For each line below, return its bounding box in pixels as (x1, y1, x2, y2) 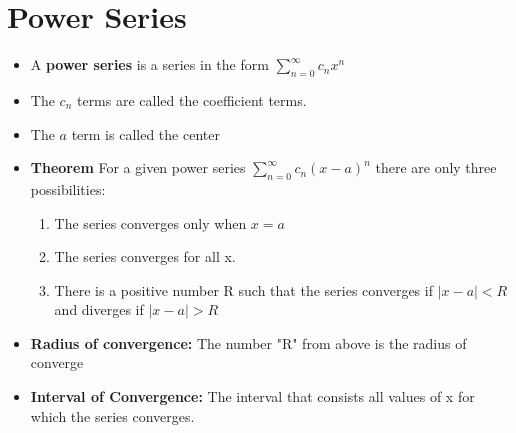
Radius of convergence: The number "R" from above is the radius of (30, 332, 467, 353)
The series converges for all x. (54, 246, 236, 267)
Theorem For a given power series (30, 157, 246, 178)
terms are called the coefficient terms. (76, 89, 307, 110)
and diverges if (54, 299, 144, 320)
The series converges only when (54, 212, 247, 233)
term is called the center (71, 123, 220, 144)
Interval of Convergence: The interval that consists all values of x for (30, 386, 475, 407)
